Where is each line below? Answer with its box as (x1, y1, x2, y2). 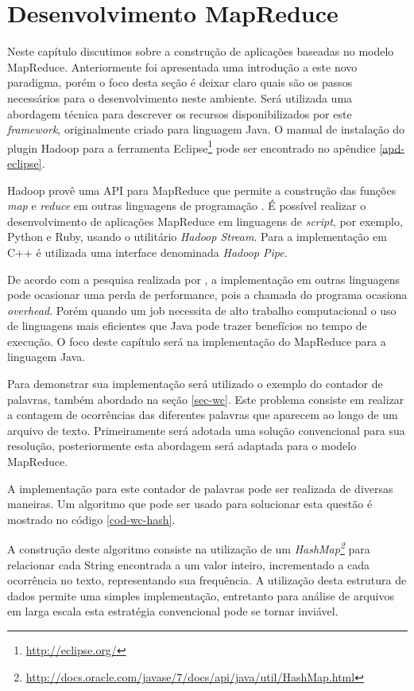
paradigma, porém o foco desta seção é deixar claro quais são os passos (7, 74, 353, 91)
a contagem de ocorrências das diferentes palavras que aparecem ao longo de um (7, 406, 398, 423)
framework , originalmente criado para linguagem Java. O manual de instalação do (7, 121, 405, 138)
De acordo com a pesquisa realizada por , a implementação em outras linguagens (7, 270, 400, 287)
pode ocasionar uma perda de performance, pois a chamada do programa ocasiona (7, 286, 408, 303)
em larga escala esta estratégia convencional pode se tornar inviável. (7, 603, 339, 619)
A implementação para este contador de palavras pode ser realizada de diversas (7, 479, 393, 496)
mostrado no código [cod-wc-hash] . (7, 510, 176, 527)
